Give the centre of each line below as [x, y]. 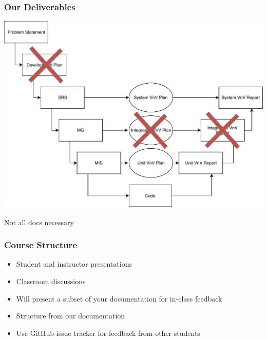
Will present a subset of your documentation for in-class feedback [119, 298]
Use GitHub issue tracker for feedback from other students [108, 333]
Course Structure [41, 245]
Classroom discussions [51, 281]
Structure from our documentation [71, 316]
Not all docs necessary [39, 222]
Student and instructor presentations [74, 264]
